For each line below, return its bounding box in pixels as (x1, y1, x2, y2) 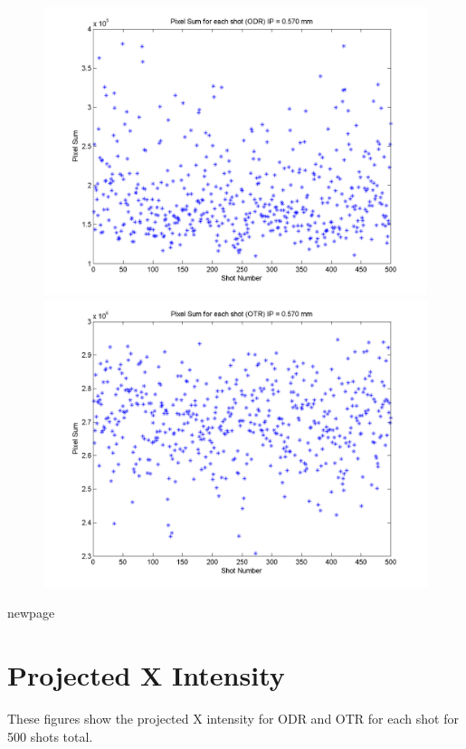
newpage (7, 603, 55, 622)
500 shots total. (7, 726, 93, 745)
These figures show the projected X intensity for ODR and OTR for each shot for (7, 708, 459, 727)
